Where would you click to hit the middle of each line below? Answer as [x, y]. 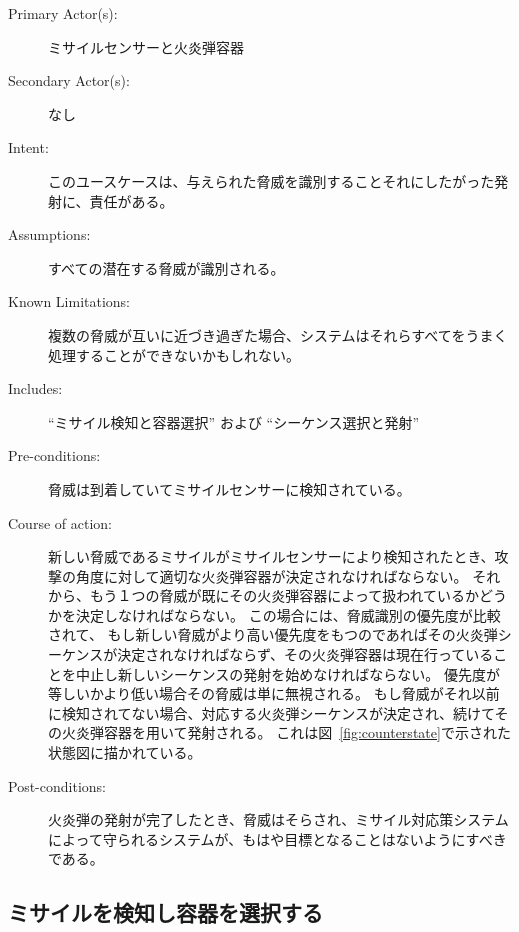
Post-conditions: [57, 785]
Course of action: [60, 522]
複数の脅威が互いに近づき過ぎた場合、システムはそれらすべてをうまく [278, 334]
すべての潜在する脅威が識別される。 [166, 267]
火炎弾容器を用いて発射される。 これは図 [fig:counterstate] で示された [286, 732]
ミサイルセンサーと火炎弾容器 [146, 46]
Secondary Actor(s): [69, 80]
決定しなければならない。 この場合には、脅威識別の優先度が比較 [288, 614]
